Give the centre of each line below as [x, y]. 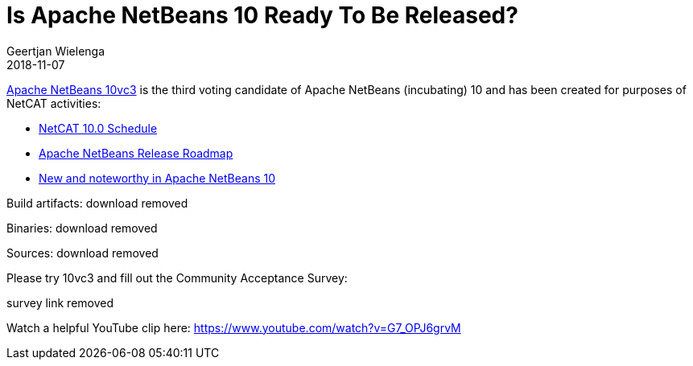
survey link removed [60, 302]
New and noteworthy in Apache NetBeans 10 [157, 178]
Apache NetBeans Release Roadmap [136, 153]
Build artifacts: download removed [97, 203]
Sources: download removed [82, 253]
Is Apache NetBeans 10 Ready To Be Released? [262, 15]
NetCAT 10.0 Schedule [98, 128]
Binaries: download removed [82, 228]
